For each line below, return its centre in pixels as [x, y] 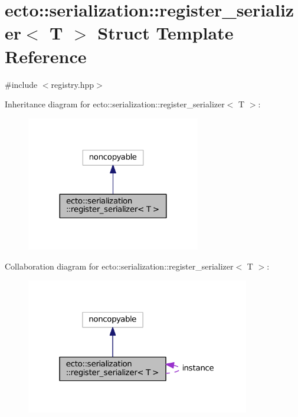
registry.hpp [73, 84]
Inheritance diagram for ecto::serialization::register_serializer [115, 104]
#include [21, 84]
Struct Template [166, 33]
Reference [46, 56]
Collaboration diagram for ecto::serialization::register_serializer [119, 266]
